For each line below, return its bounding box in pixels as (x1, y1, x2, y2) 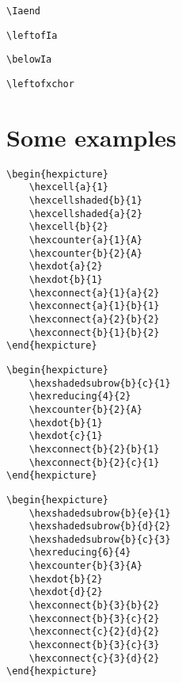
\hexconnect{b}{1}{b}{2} (28, 326, 160, 338)
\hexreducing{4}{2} (28, 391, 131, 403)
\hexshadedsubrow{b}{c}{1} (28, 377, 171, 389)
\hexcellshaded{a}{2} (28, 208, 142, 219)
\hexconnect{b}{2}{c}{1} (28, 456, 160, 468)
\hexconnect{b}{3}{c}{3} (28, 639, 160, 651)
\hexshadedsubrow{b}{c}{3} (28, 533, 171, 545)
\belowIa (6, 54, 52, 66)
